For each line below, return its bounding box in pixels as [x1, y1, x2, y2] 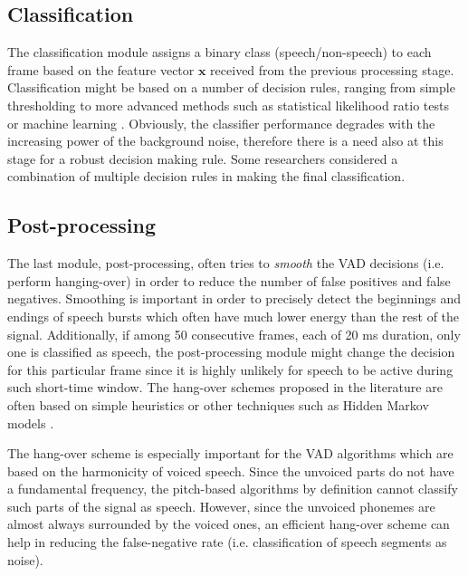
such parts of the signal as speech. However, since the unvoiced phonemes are [7, 496, 435, 515]
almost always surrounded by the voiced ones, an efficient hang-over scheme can [7, 514, 450, 533]
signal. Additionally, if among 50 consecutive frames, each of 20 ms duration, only [7, 324, 461, 343]
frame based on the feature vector [7, 60, 195, 79]
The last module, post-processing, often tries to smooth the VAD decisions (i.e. [7, 254, 444, 273]
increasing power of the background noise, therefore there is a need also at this [7, 131, 444, 150]
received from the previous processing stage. [210, 60, 454, 79]
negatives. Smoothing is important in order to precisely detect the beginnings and [7, 289, 461, 308]
